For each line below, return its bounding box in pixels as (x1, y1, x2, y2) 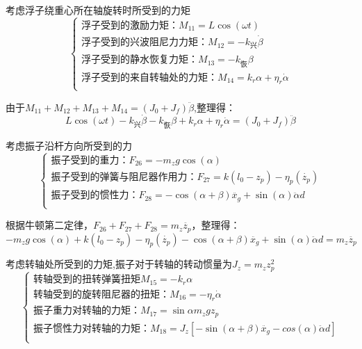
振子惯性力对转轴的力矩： (33, 323, 150, 334)
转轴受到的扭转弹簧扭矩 (33, 275, 140, 285)
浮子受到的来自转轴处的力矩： (81, 72, 218, 83)
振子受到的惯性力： (51, 190, 139, 201)
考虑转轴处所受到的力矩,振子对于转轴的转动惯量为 (6, 257, 232, 271)
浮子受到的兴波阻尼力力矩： (81, 38, 208, 48)
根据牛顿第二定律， (6, 218, 93, 232)
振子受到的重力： (51, 155, 129, 165)
